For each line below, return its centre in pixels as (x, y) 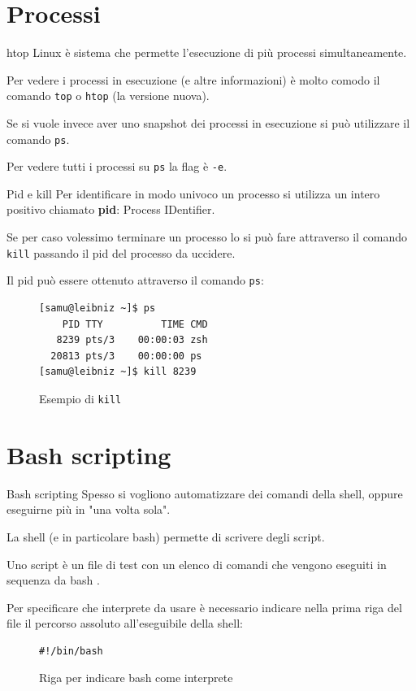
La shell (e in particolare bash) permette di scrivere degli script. (166, 536)
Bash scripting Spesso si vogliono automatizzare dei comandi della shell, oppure (205, 493)
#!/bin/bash (71, 651)
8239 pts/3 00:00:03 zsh (132, 340)
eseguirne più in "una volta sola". (89, 509)
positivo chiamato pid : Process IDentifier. (111, 209)
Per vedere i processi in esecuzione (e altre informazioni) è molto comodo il (193, 79)
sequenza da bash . (53, 580)
